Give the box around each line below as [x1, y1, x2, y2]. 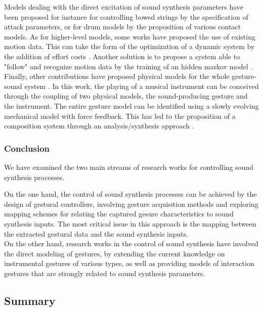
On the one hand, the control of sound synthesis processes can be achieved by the [4, 189, 257, 199]
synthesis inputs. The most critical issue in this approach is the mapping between [4, 218, 256, 229]
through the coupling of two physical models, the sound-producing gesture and [4, 91, 248, 101]
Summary [4, 292, 56, 308]
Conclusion [4, 142, 50, 154]
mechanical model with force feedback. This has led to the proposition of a [4, 110, 236, 121]
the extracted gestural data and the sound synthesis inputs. [4, 228, 189, 239]
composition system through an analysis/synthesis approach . [4, 120, 194, 131]
